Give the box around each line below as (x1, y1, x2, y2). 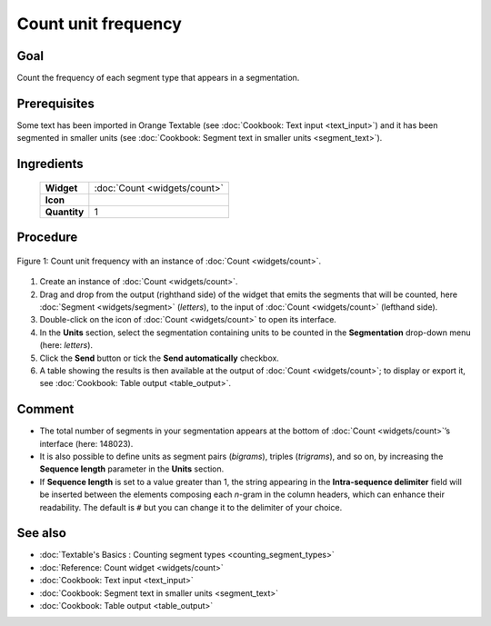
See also (16, 525, 67, 541)
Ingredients (16, 156, 84, 172)
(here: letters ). (39, 340, 94, 351)
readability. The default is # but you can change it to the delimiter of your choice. (39, 502, 343, 512)
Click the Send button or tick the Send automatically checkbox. (39, 353, 279, 363)
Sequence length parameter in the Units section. (39, 463, 225, 474)
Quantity (45, 205, 85, 218)
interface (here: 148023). (39, 438, 134, 449)
